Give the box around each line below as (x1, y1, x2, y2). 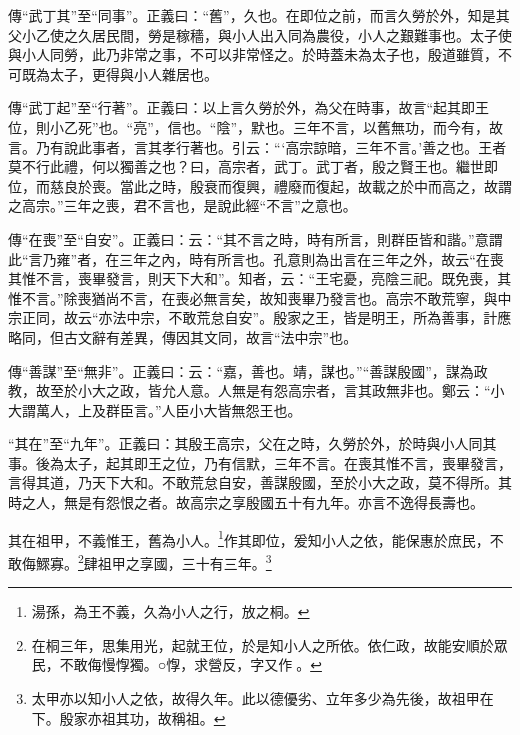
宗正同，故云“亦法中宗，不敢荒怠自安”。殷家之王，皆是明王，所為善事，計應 (8, 307, 512, 328)
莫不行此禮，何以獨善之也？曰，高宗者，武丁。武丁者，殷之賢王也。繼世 (8, 156, 484, 177)
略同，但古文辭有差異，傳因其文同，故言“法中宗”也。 (8, 326, 358, 347)
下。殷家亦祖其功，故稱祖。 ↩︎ (31, 707, 226, 728)
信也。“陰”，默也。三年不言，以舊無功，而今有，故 (167, 116, 504, 137)
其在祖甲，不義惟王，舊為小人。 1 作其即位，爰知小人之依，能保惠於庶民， (8, 526, 490, 550)
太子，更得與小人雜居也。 (49, 63, 218, 84)
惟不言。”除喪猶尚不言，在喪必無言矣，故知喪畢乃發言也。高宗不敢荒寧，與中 (8, 287, 512, 308)
